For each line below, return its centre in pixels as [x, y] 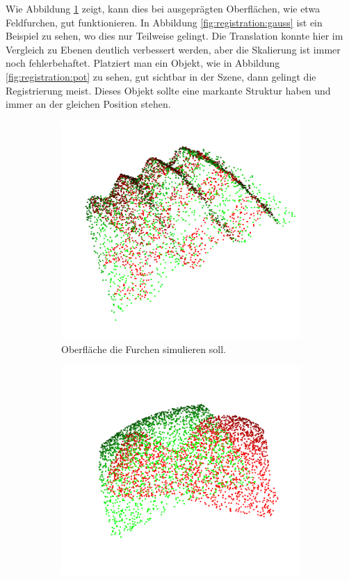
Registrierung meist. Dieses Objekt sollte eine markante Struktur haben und [168, 90]
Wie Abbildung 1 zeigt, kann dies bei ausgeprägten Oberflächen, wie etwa [163, 8]
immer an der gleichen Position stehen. [88, 104]
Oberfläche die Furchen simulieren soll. [144, 349]
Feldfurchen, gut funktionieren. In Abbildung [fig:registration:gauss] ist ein [164, 22]
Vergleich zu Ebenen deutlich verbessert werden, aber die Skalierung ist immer [173, 49]
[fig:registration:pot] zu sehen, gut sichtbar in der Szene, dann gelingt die [161, 76]
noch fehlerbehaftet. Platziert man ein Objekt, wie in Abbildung [143, 63]
